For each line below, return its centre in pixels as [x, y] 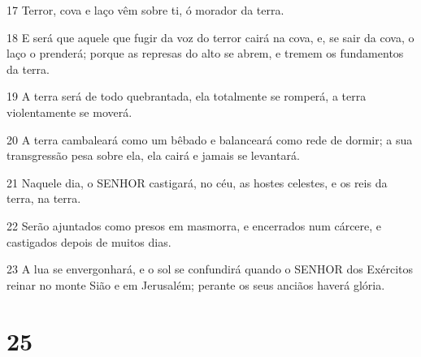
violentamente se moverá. [69, 112]
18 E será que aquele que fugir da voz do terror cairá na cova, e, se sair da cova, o [210, 37]
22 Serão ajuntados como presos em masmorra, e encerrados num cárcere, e [194, 225]
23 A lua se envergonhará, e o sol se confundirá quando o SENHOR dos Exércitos [210, 269]
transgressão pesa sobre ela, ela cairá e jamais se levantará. [153, 155]
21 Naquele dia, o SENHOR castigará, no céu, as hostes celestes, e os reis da [197, 182]
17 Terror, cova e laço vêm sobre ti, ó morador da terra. [145, 10]
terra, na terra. [44, 198]
